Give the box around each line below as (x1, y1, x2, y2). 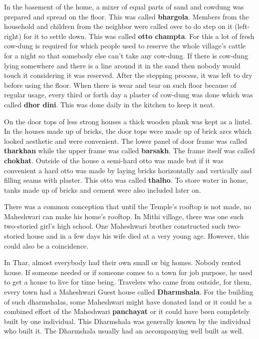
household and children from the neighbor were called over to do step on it (4, 21, 233, 31)
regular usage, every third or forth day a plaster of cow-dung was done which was (4, 89, 253, 100)
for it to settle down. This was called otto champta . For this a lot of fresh (23, 30, 255, 41)
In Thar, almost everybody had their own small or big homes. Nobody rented (4, 257, 241, 268)
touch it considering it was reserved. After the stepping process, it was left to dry (4, 70, 253, 80)
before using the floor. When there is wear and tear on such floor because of (4, 79, 237, 90)
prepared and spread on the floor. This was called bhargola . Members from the (4, 11, 249, 21)
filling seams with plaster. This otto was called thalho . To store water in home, (4, 175, 248, 185)
